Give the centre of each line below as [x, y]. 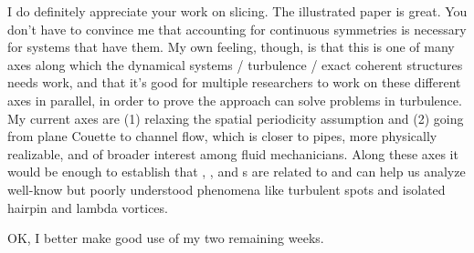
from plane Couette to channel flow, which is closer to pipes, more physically [222, 136]
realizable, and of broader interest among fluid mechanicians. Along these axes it [233, 153]
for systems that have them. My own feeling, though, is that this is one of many [231, 47]
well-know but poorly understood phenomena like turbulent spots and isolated [226, 189]
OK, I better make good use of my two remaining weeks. [166, 238]
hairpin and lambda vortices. [88, 207]
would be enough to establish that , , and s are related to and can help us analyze [237, 172]
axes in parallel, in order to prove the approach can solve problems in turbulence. [235, 100]
